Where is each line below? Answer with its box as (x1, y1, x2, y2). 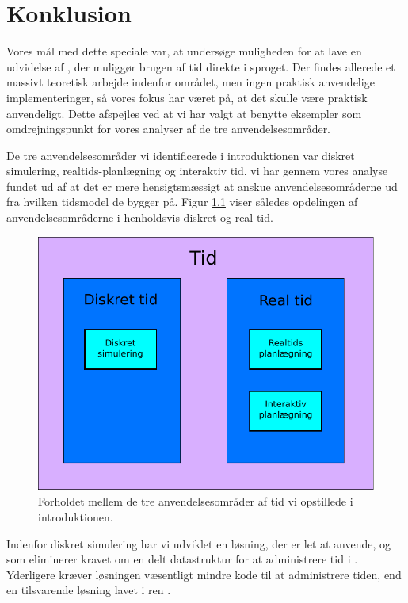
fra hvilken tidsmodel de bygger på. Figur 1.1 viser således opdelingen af (6, 193, 358, 210)
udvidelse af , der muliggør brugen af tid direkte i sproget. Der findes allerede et (6, 58, 395, 74)
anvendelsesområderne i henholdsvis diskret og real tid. (6, 209, 273, 226)
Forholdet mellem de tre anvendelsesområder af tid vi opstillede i (38, 493, 353, 509)
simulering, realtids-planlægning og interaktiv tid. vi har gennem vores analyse (6, 162, 388, 179)
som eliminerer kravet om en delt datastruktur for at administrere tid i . (6, 551, 358, 567)
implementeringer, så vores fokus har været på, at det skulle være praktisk (6, 89, 368, 105)
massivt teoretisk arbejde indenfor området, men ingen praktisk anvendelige (6, 74, 375, 90)
